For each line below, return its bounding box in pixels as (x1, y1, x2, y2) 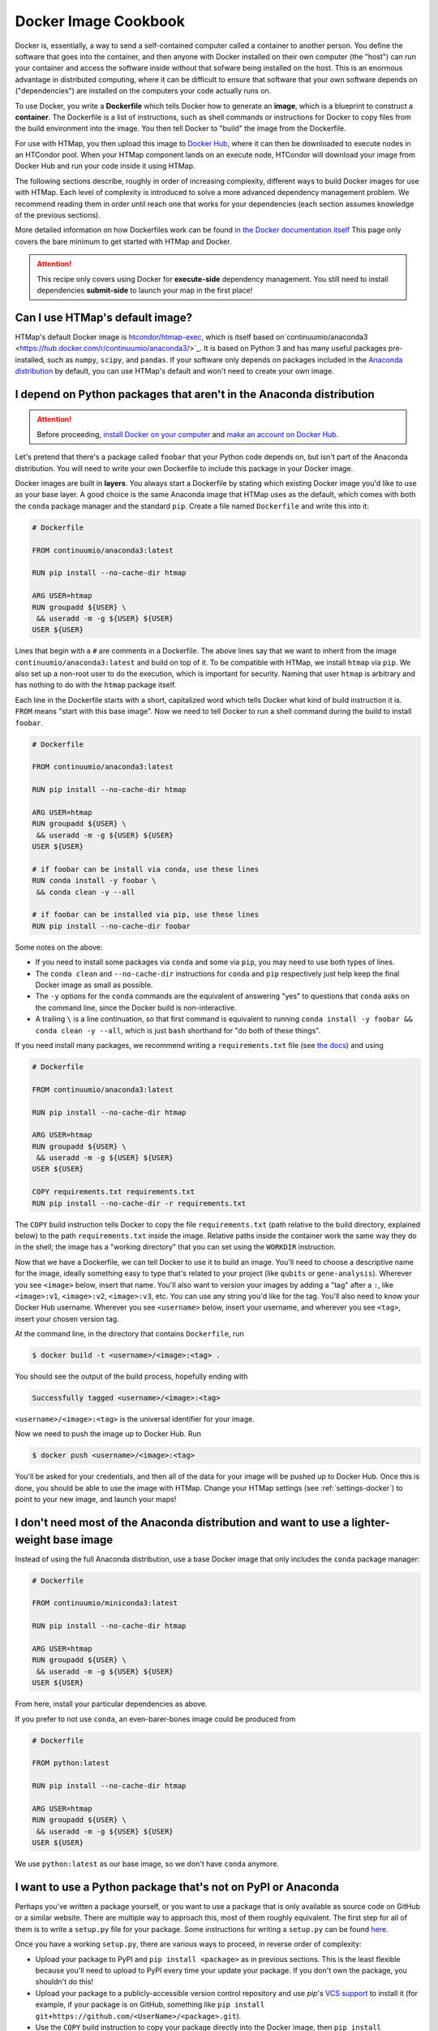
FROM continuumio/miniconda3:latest (32, 1599, 178, 1608)
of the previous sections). (15, 210, 101, 220)
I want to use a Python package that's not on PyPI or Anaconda (15, 1880, 340, 1894)
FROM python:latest (32, 1759, 109, 1768)
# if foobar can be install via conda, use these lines (32, 864, 260, 873)
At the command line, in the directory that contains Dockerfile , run (15, 1329, 244, 1339)
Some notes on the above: (15, 942, 103, 952)
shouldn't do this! (35, 1977, 93, 1986)
